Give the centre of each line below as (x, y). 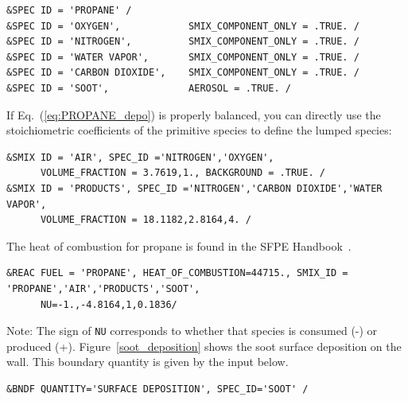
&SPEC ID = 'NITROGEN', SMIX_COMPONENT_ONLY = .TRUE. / (183, 42)
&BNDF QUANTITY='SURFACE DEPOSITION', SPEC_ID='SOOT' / (157, 389)
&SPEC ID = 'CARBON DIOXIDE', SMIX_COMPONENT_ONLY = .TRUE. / (183, 73)
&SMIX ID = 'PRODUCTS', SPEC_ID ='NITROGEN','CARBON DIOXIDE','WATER (194, 188)
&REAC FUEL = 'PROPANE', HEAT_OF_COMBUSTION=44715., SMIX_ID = (177, 273)
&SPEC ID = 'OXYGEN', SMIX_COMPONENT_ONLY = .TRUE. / (183, 26)
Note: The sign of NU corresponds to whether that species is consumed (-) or (192, 331)
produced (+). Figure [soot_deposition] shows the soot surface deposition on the (204, 346)
